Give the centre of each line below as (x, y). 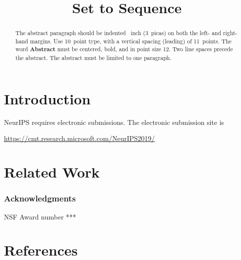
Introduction (47, 98)
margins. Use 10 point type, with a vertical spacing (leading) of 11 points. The (131, 41)
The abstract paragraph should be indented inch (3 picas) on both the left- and (118, 33)
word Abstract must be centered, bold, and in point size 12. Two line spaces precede (124, 49)
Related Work (52, 172)
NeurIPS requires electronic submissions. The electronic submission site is (114, 122)
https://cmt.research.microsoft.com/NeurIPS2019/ (80, 138)
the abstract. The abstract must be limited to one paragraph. (93, 58)
